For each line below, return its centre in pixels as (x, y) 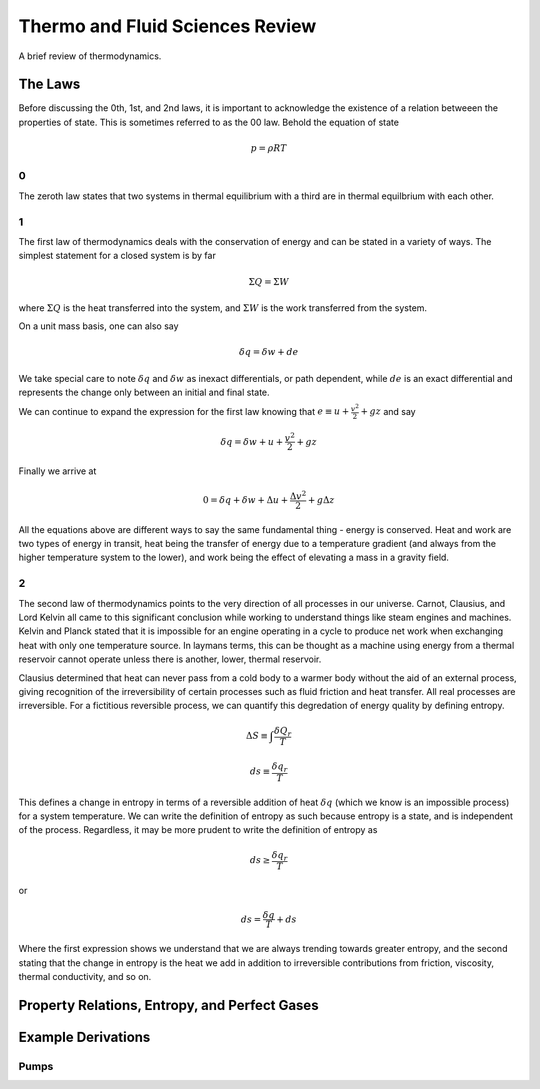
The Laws (49, 84)
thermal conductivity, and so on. (85, 976)
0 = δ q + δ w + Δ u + (245, 500)
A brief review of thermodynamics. (90, 56)
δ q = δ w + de (268, 352)
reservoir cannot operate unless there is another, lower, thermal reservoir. (170, 659)
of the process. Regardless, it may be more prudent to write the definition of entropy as (198, 830)
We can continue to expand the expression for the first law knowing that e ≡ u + (184, 411)
